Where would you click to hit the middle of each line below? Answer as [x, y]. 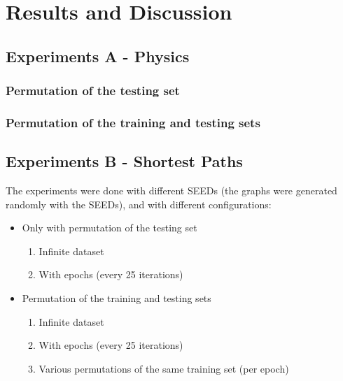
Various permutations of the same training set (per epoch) [164, 368]
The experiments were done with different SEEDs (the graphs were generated [171, 190]
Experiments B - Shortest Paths [124, 161]
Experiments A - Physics [98, 56]
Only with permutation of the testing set [110, 228]
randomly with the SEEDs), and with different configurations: [139, 204]
